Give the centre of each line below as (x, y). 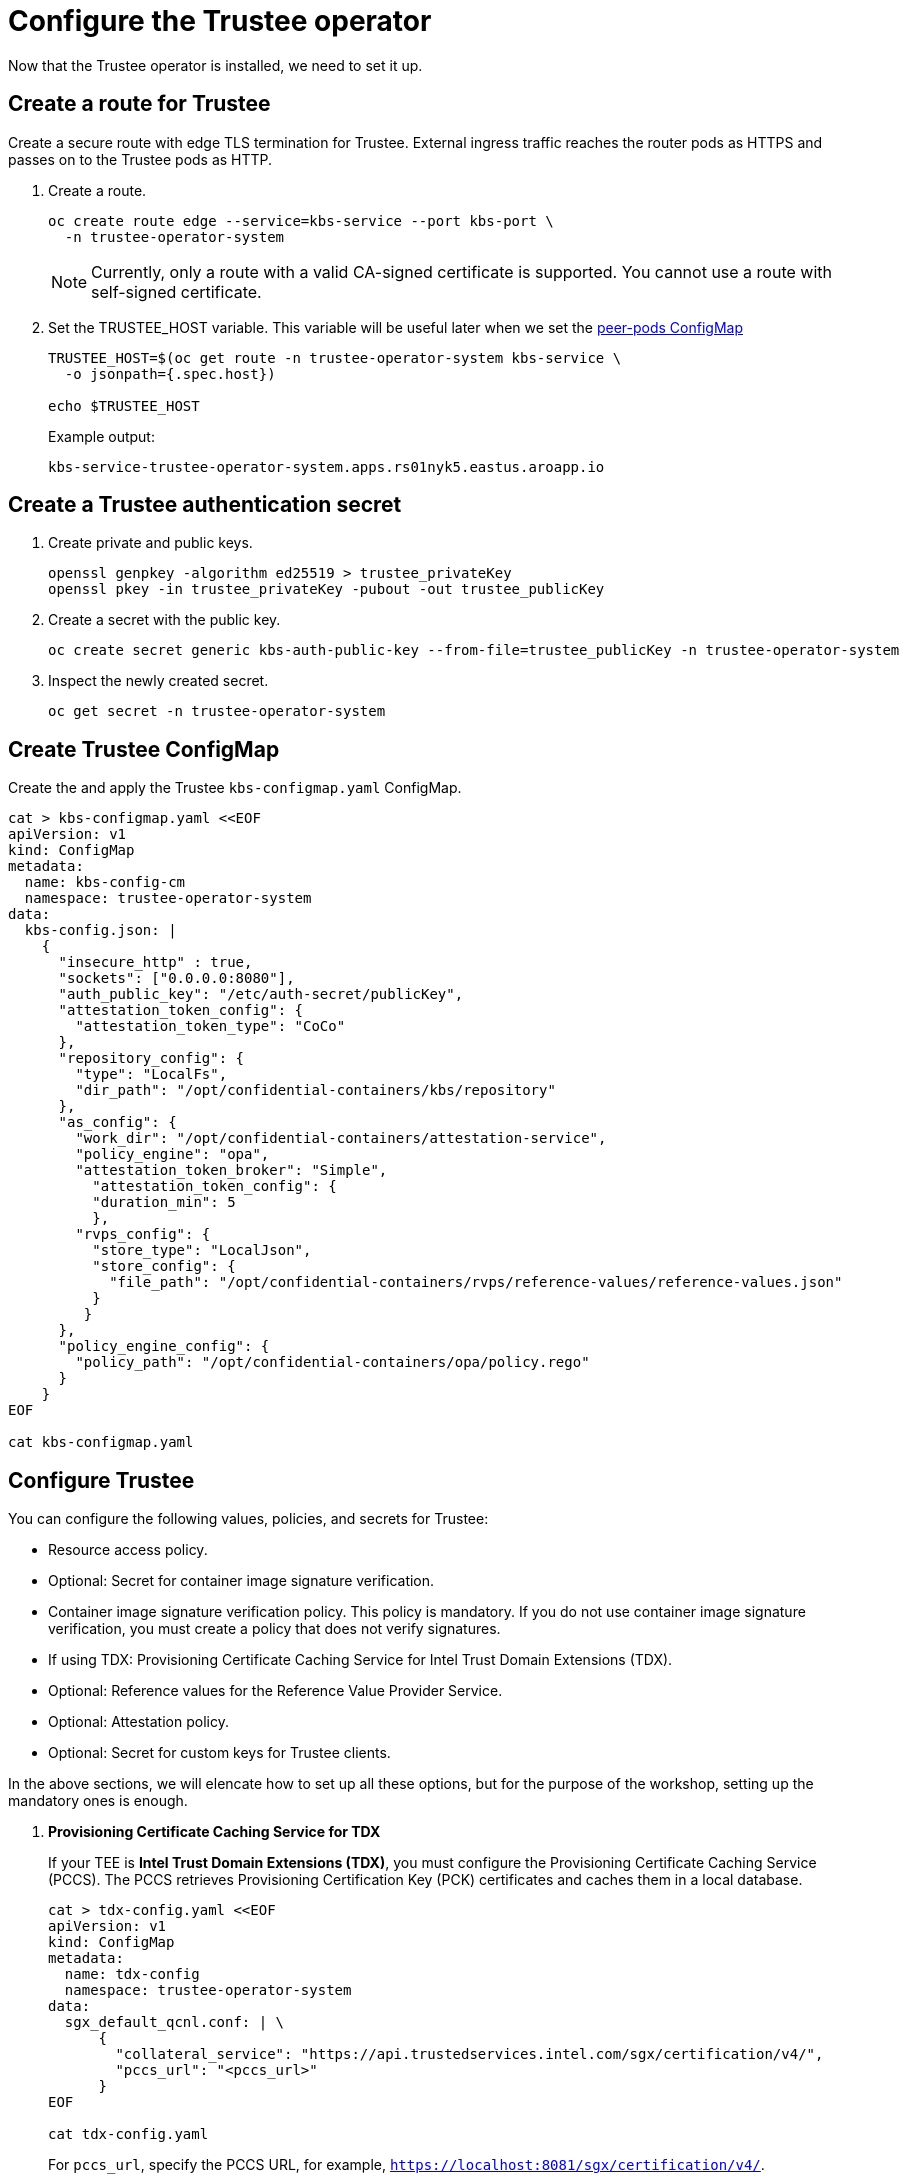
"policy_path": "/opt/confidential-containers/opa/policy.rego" (332, 1362)
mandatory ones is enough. (98, 1801)
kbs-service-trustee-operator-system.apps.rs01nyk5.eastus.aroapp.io (326, 466)
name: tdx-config (132, 1974)
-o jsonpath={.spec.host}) (170, 373)
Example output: (101, 436)
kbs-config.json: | (100, 930)
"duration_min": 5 (164, 1202)
